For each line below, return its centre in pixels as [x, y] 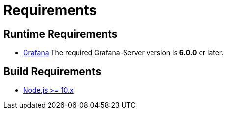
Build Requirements [52, 71]
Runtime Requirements [61, 34]
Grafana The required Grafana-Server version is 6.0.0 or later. [123, 53]
